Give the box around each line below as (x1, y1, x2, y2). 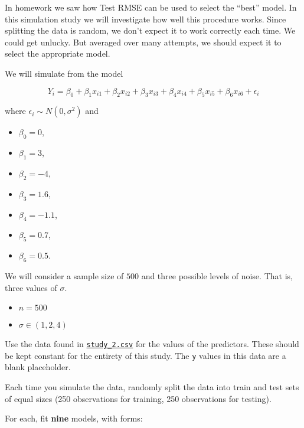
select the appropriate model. (5, 47, 110, 60)
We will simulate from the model (5, 67, 123, 79)
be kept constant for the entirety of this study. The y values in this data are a (5, 349, 286, 361)
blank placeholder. (5, 361, 71, 373)
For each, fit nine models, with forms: (5, 412, 143, 424)
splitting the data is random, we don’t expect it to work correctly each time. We (5, 24, 296, 37)
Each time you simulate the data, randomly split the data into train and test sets (5, 381, 299, 393)
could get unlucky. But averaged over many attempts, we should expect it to (5, 35, 282, 48)
